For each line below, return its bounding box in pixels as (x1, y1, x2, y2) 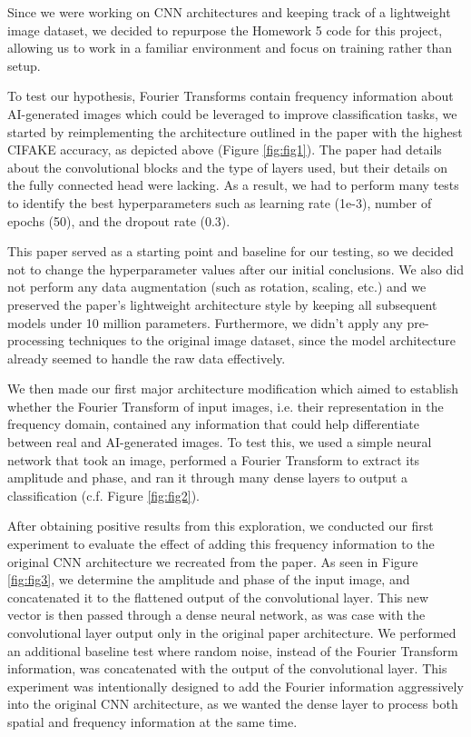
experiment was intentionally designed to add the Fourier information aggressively (7, 676, 464, 695)
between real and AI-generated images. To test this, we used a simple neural (7, 433, 432, 452)
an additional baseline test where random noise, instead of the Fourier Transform (7, 641, 458, 660)
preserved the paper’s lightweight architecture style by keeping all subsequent (7, 294, 437, 314)
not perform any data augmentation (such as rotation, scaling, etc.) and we (7, 277, 427, 296)
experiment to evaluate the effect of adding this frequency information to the (7, 534, 435, 553)
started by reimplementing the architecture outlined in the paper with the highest (7, 122, 463, 141)
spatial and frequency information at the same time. (7, 712, 298, 731)
